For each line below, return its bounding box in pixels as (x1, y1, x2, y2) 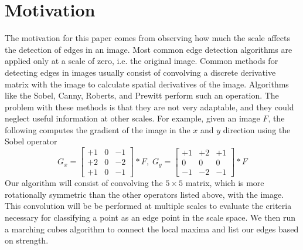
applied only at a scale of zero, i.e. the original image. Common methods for (5, 55, 278, 67)
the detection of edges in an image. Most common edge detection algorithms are (5, 43, 292, 55)
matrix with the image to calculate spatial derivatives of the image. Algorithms (5, 77, 289, 90)
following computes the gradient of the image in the (5, 123, 190, 136)
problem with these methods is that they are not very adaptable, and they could (5, 100, 294, 113)
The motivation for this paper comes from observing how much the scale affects (5, 32, 290, 44)
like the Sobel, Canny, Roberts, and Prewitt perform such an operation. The (5, 89, 279, 102)
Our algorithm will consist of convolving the (5, 177, 163, 189)
